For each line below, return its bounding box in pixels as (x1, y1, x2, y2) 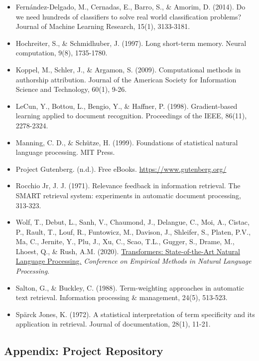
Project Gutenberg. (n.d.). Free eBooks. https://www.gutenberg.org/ (15, 163, 227, 174)
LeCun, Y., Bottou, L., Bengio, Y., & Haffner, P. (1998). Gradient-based (15, 100, 238, 111)
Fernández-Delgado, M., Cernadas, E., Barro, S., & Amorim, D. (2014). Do (15, 1, 246, 11)
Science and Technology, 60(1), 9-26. (15, 84, 127, 94)
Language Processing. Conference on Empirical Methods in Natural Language (15, 256, 252, 266)
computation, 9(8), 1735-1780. (15, 47, 108, 58)
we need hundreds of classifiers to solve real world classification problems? (15, 11, 242, 21)
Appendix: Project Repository (4, 343, 163, 359)
